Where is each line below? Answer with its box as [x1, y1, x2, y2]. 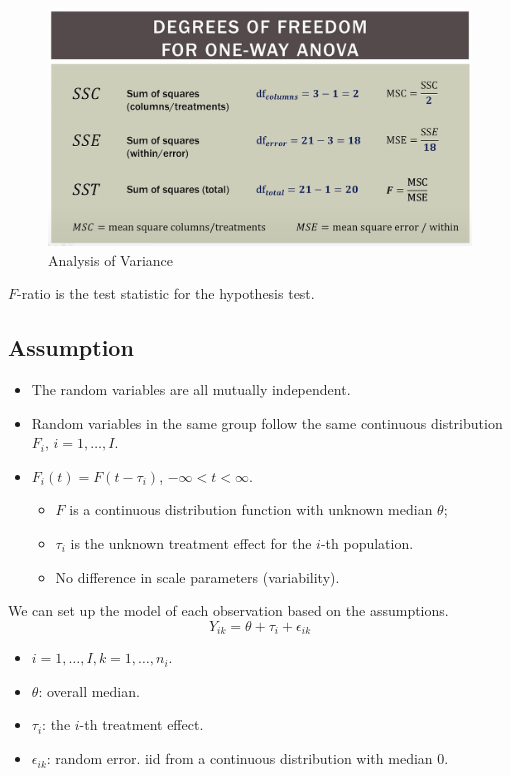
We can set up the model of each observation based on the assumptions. [8, 600, 449, 621]
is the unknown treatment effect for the [70, 533, 312, 554]
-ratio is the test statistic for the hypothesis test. [17, 283, 315, 304]
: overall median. [38, 680, 140, 701]
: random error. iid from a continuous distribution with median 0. [46, 748, 449, 769]
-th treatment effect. [79, 714, 204, 735]
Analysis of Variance [48, 249, 174, 270]
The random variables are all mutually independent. [31, 379, 351, 400]
